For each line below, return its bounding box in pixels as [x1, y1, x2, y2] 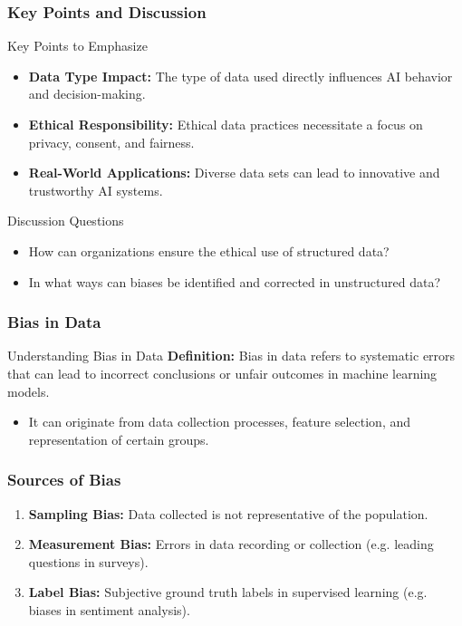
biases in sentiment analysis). [28, 600, 190, 619]
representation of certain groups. [28, 429, 209, 448]
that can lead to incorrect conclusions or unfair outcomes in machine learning [7, 363, 438, 382]
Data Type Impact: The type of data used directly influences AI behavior [28, 66, 453, 85]
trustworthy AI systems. [28, 180, 163, 199]
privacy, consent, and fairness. [28, 132, 195, 151]
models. [7, 381, 50, 400]
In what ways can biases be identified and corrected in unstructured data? [28, 272, 441, 291]
